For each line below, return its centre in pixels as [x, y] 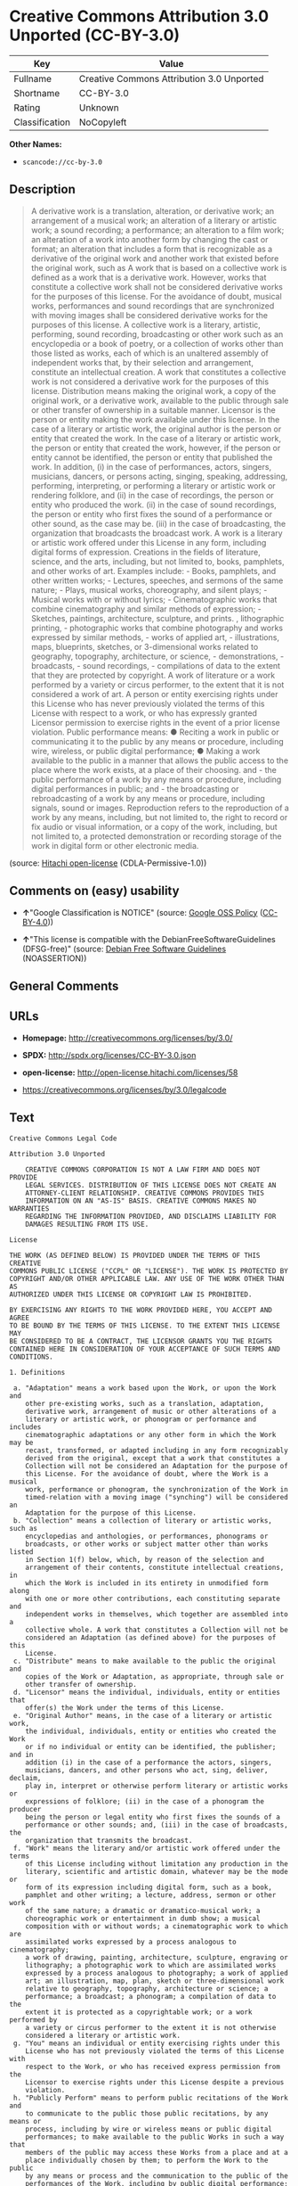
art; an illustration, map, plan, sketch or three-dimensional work [155, 1981]
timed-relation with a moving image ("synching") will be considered [157, 1497]
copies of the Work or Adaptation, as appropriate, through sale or [155, 1676]
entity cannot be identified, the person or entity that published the [152, 457]
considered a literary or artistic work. [103, 2035]
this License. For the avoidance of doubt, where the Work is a [147, 1474]
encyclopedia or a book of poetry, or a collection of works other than [157, 343]
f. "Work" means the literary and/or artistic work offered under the [146, 1848]
